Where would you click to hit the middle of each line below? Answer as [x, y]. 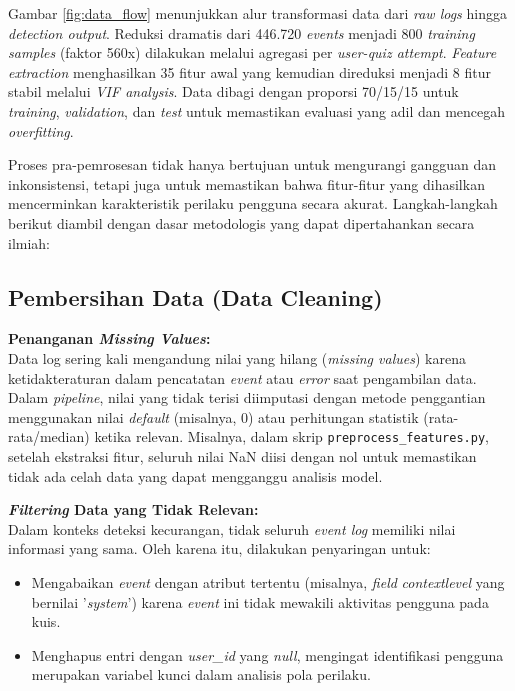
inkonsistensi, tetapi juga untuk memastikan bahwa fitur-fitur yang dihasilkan [246, 183]
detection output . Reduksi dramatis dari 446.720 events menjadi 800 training [241, 32]
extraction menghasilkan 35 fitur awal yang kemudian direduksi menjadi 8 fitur [249, 71]
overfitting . [41, 130]
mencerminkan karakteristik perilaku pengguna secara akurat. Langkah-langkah [253, 203]
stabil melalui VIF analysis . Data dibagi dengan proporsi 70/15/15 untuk [233, 91]
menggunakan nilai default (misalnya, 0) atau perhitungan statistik [213, 416]
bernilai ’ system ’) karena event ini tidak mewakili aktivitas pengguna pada [260, 601]
